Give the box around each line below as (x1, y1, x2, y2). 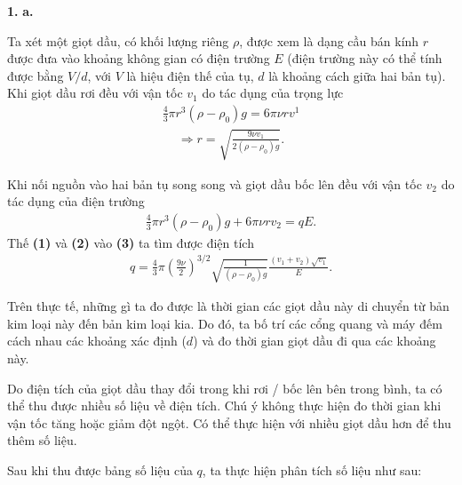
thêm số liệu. (7, 431, 77, 449)
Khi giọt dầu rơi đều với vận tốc (7, 83, 183, 102)
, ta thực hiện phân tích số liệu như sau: (202, 460, 422, 479)
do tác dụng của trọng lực (202, 83, 344, 102)
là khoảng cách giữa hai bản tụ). (268, 66, 446, 84)
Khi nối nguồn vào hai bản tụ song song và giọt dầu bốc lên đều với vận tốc (7, 174, 422, 193)
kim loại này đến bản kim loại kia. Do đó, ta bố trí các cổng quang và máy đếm (7, 314, 442, 332)
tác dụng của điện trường (7, 192, 145, 211)
